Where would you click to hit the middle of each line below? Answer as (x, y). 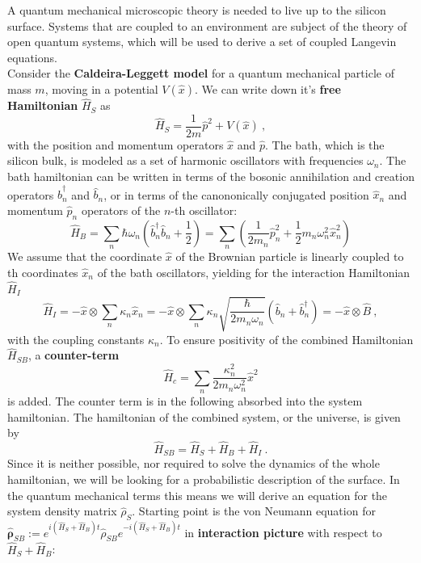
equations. (32, 57)
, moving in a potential (101, 88)
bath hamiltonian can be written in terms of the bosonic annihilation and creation (211, 176)
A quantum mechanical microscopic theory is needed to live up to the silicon (197, 10)
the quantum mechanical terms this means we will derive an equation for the (198, 495)
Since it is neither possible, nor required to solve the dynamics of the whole (194, 463)
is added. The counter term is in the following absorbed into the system (185, 401)
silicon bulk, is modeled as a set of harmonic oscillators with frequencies (185, 160)
